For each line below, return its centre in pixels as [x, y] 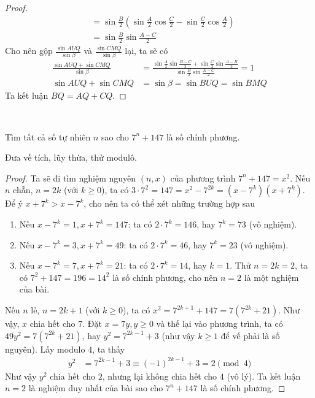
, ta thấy [109, 349]
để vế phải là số [250, 335]
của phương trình [203, 178]
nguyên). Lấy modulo [45, 349]
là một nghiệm [271, 277]
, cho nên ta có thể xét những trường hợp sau [169, 203]
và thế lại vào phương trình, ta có [220, 323]
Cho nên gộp [29, 50]
